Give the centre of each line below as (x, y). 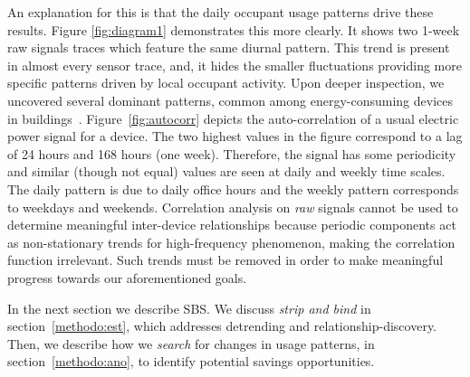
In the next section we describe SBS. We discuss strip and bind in (189, 308)
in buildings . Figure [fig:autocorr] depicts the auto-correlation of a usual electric (233, 118)
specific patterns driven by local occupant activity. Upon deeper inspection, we (226, 83)
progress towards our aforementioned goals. (127, 277)
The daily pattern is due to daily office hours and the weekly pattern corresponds (233, 188)
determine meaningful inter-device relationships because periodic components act (232, 225)
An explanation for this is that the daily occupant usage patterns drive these (221, 12)
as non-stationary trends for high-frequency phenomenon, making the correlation (231, 242)
